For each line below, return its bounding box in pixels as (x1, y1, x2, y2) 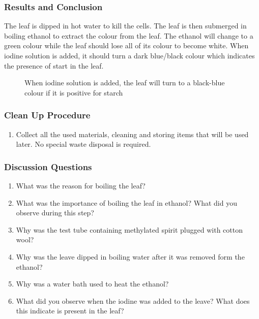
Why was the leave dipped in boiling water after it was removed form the (16, 251, 245, 262)
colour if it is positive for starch (24, 87, 123, 98)
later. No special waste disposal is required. (16, 139, 151, 149)
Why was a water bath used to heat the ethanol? (16, 278, 169, 289)
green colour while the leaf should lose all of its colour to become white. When (4, 40, 249, 51)
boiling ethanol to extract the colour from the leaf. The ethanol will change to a (4, 30, 253, 41)
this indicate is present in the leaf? (16, 305, 124, 316)
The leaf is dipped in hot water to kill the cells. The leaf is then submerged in (4, 20, 247, 31)
